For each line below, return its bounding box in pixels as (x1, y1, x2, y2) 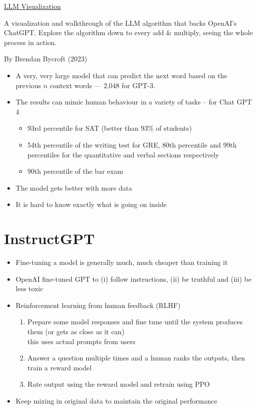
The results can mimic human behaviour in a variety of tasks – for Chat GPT (15, 97, 252, 107)
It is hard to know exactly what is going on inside (15, 199, 167, 209)
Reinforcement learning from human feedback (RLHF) (15, 300, 181, 310)
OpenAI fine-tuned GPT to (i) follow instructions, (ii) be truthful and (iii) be (15, 273, 252, 284)
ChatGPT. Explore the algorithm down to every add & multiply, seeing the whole (4, 27, 253, 38)
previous (15, 80, 41, 90)
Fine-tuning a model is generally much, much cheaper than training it (15, 257, 228, 267)
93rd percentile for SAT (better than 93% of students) (27, 123, 192, 133)
